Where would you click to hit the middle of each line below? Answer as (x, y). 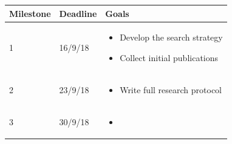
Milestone (30, 13)
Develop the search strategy (171, 37)
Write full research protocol (171, 89)
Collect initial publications (169, 57)
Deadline (78, 13)
